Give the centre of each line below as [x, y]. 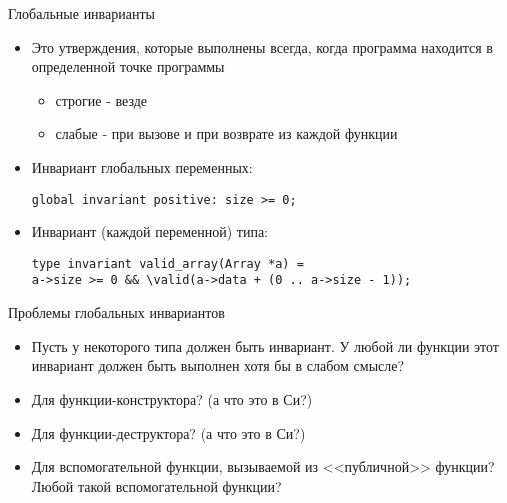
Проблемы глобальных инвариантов [116, 312]
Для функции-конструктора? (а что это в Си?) [172, 398]
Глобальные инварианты [81, 13]
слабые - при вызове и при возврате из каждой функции [226, 133]
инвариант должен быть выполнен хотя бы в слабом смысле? [218, 365]
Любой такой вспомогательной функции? [156, 485]
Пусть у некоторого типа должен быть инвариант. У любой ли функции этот [265, 345]
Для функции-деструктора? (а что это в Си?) [168, 432]
